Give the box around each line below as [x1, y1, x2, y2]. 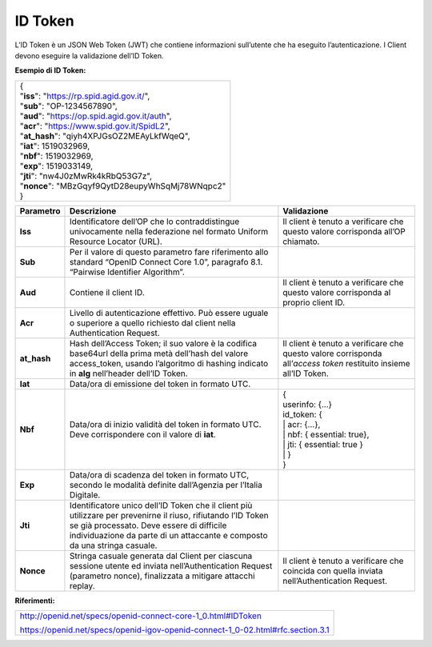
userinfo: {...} [282, 398, 332, 409]
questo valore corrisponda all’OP [282, 226, 406, 237]
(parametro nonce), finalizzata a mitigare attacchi [69, 570, 255, 581]
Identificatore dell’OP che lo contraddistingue [69, 216, 240, 227]
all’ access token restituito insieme [282, 357, 411, 369]
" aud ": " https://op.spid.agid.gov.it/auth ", [19, 110, 172, 122]
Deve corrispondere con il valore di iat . [69, 429, 216, 440]
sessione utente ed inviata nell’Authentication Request [69, 560, 273, 571]
